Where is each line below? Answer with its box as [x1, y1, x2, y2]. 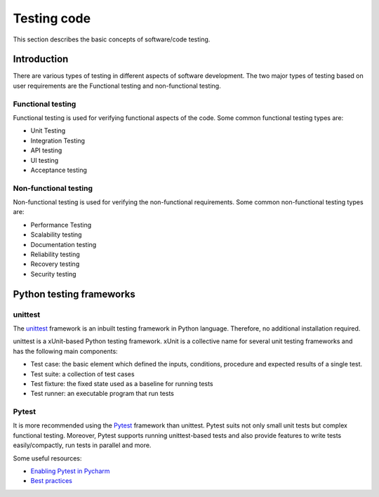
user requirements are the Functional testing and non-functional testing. [13, 81, 221, 90]
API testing [30, 146, 62, 154]
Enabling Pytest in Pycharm [30, 467, 110, 475]
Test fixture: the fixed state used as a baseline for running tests [30, 379, 213, 387]
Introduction [13, 53, 69, 65]
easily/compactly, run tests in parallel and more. [13, 441, 152, 449]
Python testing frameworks [13, 288, 136, 300]
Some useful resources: [13, 453, 82, 463]
